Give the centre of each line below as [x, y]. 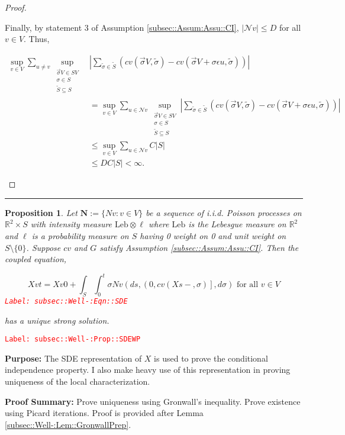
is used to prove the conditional [211, 358]
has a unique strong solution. [57, 320]
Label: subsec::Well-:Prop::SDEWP [73, 339]
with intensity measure [71, 224]
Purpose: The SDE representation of [73, 358]
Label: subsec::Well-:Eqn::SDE [66, 301]
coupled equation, [36, 259]
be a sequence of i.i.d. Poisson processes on [224, 212]
